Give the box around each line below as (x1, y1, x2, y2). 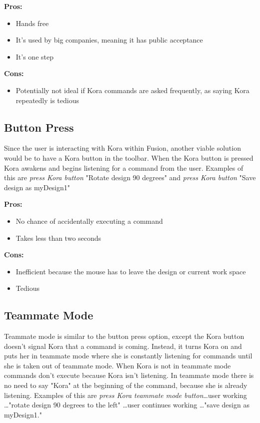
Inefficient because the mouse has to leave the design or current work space (15, 266, 246, 276)
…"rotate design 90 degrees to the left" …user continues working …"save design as (4, 399, 249, 410)
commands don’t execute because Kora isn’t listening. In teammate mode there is (4, 370, 254, 380)
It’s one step (15, 51, 53, 62)
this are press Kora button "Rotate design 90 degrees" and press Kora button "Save (4, 172, 256, 183)
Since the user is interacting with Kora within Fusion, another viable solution (4, 143, 241, 153)
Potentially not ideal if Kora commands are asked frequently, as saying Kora (15, 85, 249, 95)
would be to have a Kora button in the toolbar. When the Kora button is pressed (4, 152, 253, 163)
